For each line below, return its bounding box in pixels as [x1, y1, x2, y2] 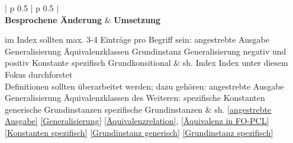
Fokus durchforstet [5, 68, 73, 80]
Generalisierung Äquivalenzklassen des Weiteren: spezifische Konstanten [5, 91, 265, 104]
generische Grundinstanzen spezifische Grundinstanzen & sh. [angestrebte [5, 103, 272, 115]
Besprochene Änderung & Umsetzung [5, 13, 161, 26]
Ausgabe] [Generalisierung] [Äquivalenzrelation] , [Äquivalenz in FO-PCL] [5, 115, 269, 127]
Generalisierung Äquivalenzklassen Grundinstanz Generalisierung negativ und [5, 45, 286, 57]
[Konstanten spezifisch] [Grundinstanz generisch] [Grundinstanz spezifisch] [5, 126, 273, 138]
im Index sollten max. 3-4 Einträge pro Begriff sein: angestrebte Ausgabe [5, 33, 269, 46]
